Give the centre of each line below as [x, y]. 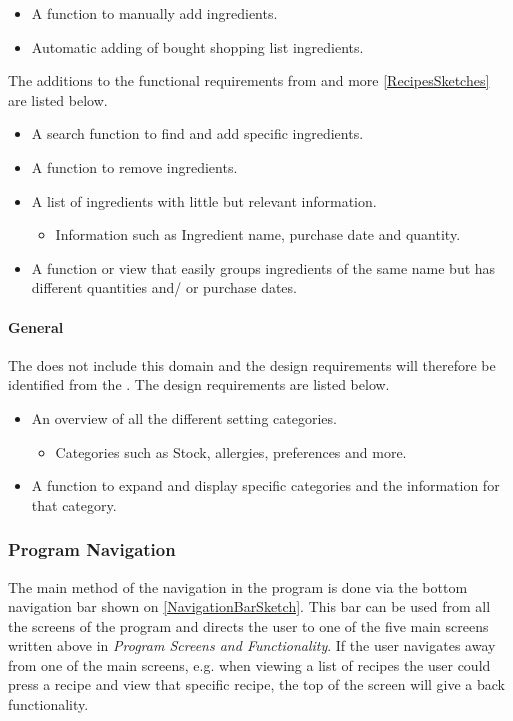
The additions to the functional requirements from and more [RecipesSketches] [249, 80]
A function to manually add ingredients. [154, 13]
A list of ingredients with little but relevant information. [204, 200]
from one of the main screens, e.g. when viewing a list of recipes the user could [249, 664]
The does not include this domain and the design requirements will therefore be [252, 364]
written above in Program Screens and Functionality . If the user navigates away [252, 645]
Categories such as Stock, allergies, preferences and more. [231, 451]
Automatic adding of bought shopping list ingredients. [197, 46]
